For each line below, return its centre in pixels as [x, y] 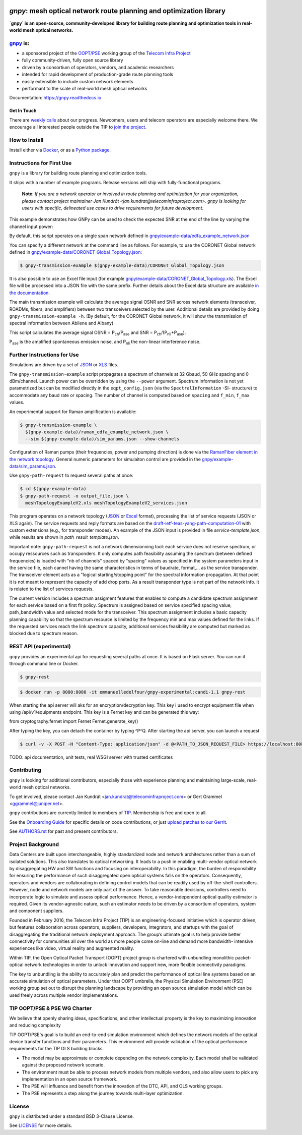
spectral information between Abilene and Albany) [61, 323]
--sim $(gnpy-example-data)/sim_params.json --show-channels [102, 439]
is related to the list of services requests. [52, 589]
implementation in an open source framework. [70, 1079]
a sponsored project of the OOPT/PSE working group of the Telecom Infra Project [106, 53]
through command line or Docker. [44, 664]
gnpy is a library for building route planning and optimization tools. [78, 173]
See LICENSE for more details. [41, 1125]
